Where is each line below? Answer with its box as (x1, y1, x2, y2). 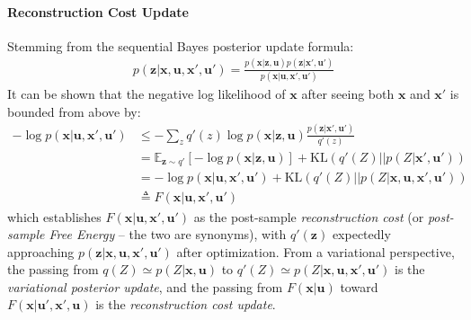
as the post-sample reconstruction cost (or (193, 207, 424, 226)
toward (340, 277, 378, 296)
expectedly (332, 225, 391, 244)
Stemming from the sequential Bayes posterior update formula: (7, 36, 354, 55)
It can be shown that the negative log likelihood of (7, 84, 286, 103)
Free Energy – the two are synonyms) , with (49, 225, 287, 244)
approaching (7, 242, 75, 261)
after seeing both (301, 84, 395, 103)
